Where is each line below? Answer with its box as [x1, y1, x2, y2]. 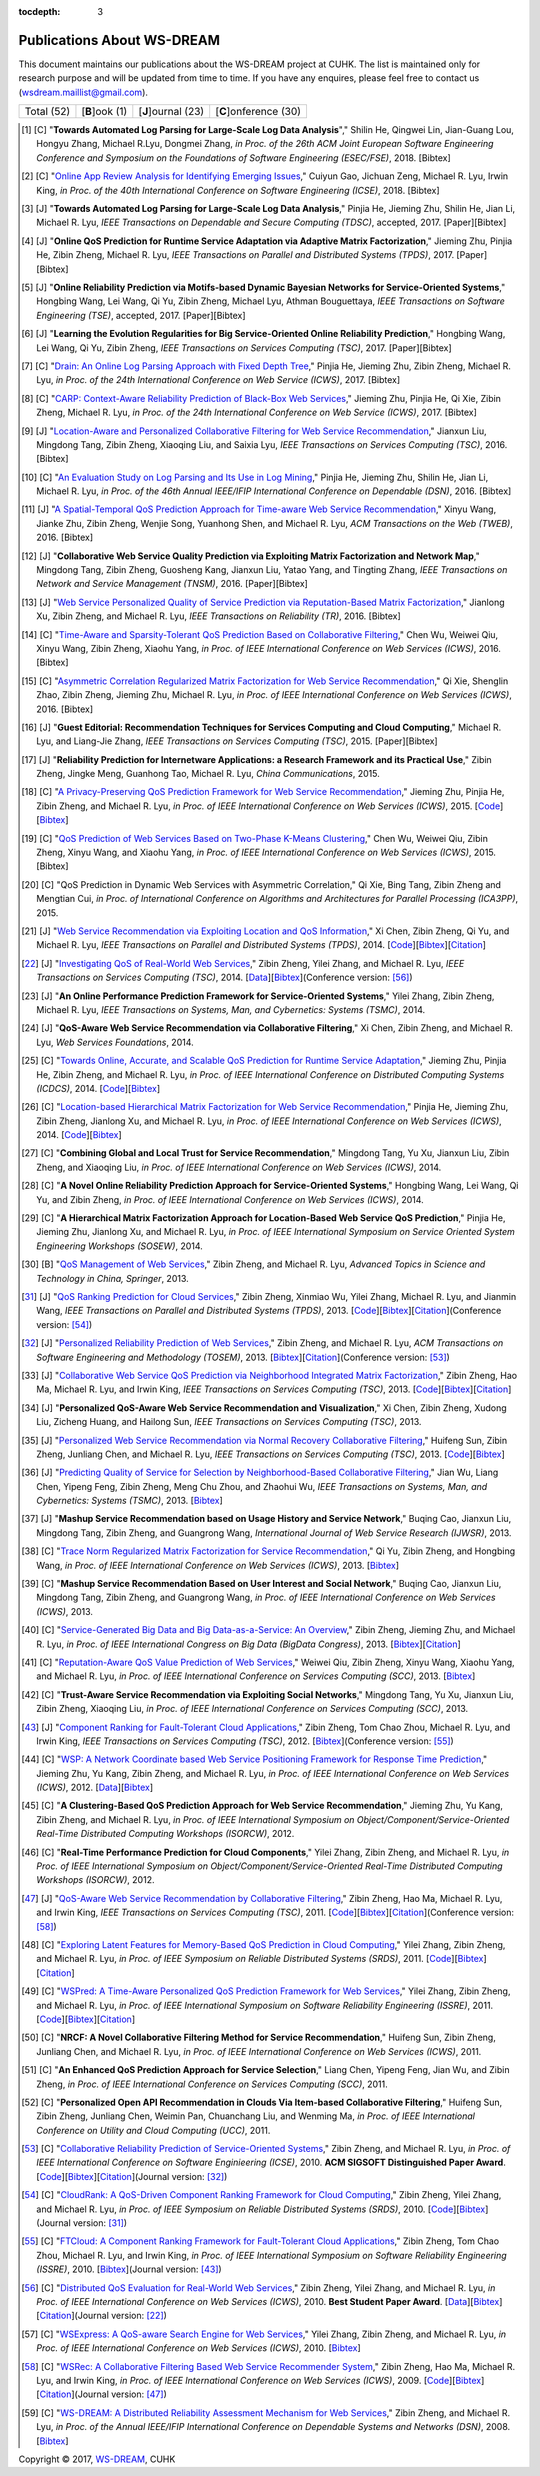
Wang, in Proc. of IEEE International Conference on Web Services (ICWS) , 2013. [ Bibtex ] [36, 1559, 400, 1571]
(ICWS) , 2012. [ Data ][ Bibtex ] [36, 1781, 154, 1794]
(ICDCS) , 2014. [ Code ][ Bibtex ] [36, 1082, 161, 1094]
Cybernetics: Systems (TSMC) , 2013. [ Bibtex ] [36, 1495, 224, 1507]
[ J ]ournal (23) [138, 105, 205, 119]
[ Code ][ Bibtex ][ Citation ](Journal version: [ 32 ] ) [36, 2170, 228, 2182]
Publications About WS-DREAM [18, 31, 220, 49]
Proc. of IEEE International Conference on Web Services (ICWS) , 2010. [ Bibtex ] [36, 2342, 362, 2354]
